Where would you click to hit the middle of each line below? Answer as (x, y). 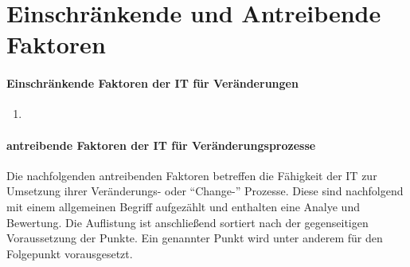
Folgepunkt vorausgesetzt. (70, 253)
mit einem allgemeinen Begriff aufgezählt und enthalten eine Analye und (183, 206)
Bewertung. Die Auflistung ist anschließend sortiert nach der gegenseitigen (187, 222)
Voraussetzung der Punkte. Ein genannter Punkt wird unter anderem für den (195, 238)
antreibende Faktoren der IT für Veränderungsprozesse (161, 145)
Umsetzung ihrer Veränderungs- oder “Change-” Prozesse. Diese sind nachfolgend (205, 191)
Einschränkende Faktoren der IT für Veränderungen (152, 83)
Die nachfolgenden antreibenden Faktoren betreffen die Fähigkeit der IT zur (192, 175)
